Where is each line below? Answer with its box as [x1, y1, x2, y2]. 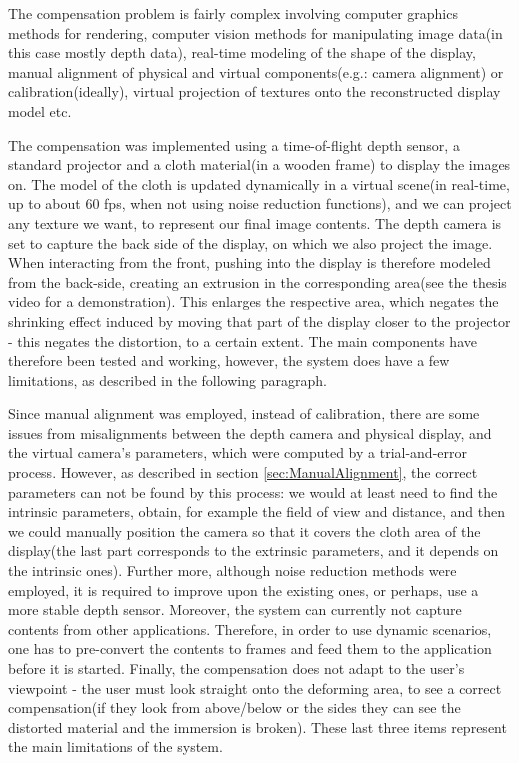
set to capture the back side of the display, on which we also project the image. [8, 232, 493, 253]
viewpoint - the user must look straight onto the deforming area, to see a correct [8, 677, 502, 698]
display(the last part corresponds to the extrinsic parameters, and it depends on [8, 540, 499, 561]
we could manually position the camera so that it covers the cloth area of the [8, 520, 481, 541]
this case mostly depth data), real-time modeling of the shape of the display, [8, 42, 476, 63]
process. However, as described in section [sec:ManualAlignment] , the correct [8, 462, 478, 483]
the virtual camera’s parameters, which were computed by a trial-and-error [8, 442, 467, 463]
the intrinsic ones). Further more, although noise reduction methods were [8, 560, 457, 581]
